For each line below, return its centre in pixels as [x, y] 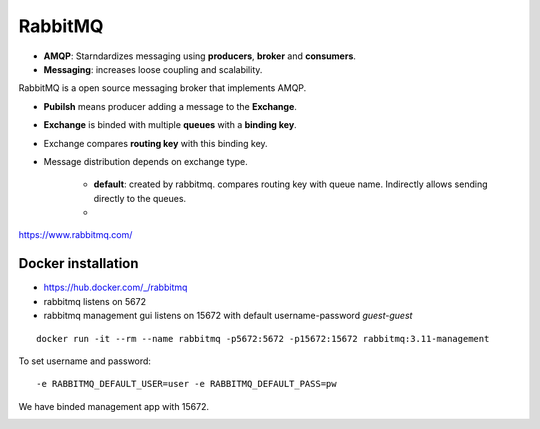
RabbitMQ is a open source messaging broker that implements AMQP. [162, 88]
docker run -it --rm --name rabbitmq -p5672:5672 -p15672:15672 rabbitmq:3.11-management [263, 338]
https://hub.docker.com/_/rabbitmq [115, 287]
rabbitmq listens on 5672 [95, 301]
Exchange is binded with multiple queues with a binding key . [170, 125]
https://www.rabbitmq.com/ [75, 235]
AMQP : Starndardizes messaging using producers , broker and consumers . [200, 56]
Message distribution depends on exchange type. [146, 161]
